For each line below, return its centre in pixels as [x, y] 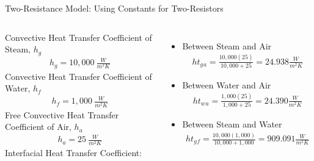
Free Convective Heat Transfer [62, 114]
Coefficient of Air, [38, 127]
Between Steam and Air [227, 45]
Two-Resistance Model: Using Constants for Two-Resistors [114, 8]
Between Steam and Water [232, 124]
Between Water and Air [227, 84]
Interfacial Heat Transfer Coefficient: [74, 153]
